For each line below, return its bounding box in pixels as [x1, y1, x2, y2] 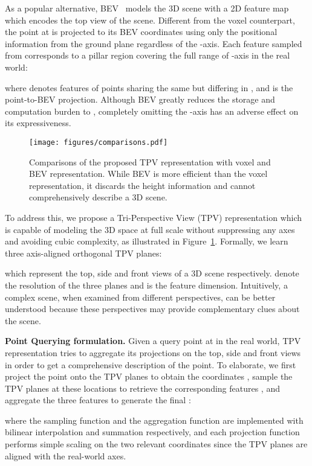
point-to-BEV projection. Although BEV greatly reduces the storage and [5, 93, 275, 106]
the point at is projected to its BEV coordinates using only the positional [5, 25, 278, 38]
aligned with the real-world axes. [5, 449, 126, 462]
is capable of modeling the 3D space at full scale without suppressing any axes [5, 223, 295, 235]
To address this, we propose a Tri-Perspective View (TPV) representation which [5, 211, 302, 223]
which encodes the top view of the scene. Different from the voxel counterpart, [5, 13, 295, 26]
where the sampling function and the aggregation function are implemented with [5, 413, 304, 426]
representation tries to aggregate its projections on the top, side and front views [5, 346, 301, 359]
